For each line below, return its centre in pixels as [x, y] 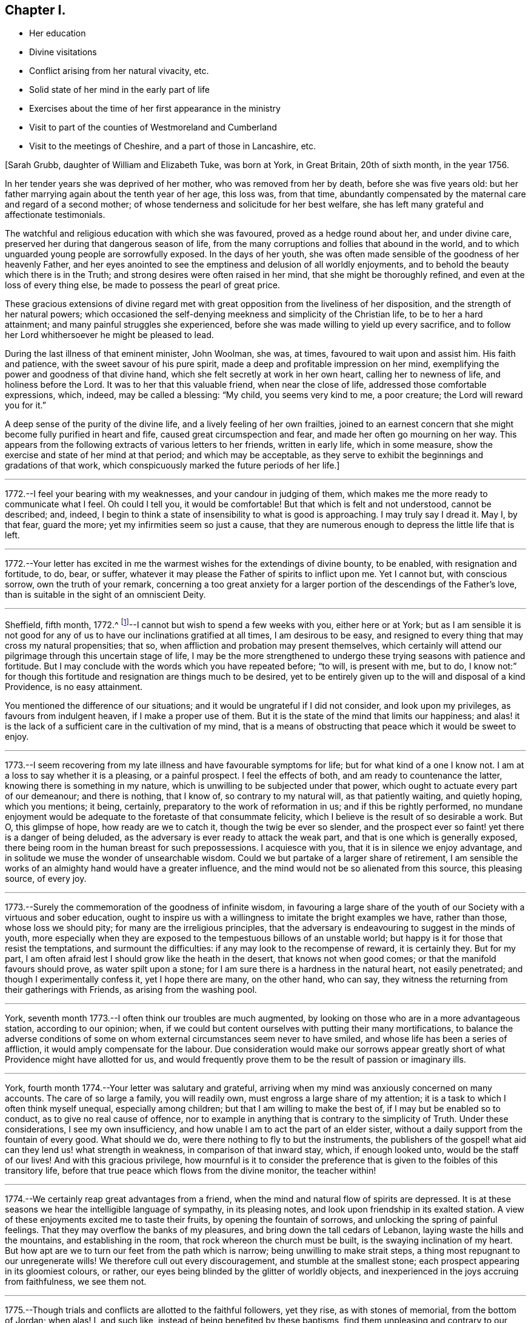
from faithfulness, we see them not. [76, 1282]
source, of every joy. [46, 879]
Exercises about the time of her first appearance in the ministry [155, 109]
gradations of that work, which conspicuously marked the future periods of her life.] [172, 465]
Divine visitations [63, 52]
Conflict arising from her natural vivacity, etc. [119, 71]
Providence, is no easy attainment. [74, 687]
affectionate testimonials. [55, 215]
